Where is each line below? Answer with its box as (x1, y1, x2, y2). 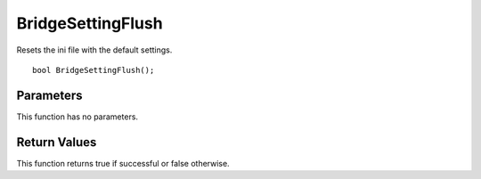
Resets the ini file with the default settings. (16, 45, 173, 55)
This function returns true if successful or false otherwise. (16, 158, 231, 168)
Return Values (16, 134, 97, 150)
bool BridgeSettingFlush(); (32, 65, 155, 75)
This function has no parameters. (16, 111, 138, 122)
